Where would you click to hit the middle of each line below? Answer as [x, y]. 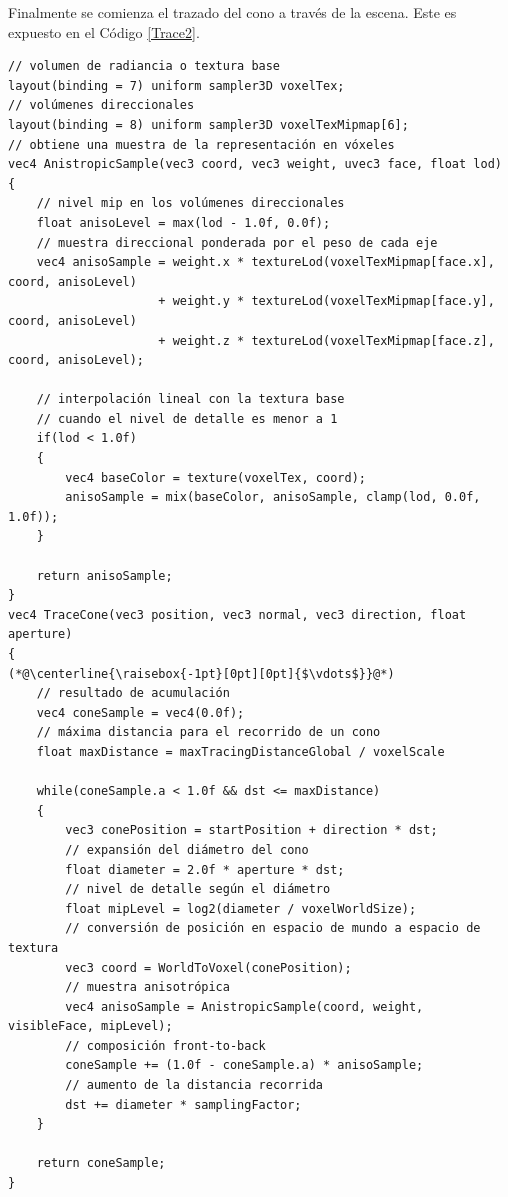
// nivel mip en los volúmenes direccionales [190, 203]
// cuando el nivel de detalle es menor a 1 [187, 418]
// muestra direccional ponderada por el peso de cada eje [237, 242]
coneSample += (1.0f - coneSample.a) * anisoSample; [244, 1065]
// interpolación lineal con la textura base [190, 399]
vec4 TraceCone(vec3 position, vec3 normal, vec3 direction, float [237, 614]
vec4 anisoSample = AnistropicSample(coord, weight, [244, 1006]
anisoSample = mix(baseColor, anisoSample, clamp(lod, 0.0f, [273, 497]
